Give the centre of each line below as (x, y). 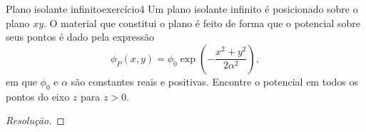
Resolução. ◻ (35, 120)
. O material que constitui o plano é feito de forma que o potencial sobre (202, 22)
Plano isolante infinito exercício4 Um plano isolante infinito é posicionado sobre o (182, 9)
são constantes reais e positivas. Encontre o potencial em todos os (214, 81)
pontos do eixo (38, 96)
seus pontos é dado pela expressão (80, 37)
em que (21, 81)
